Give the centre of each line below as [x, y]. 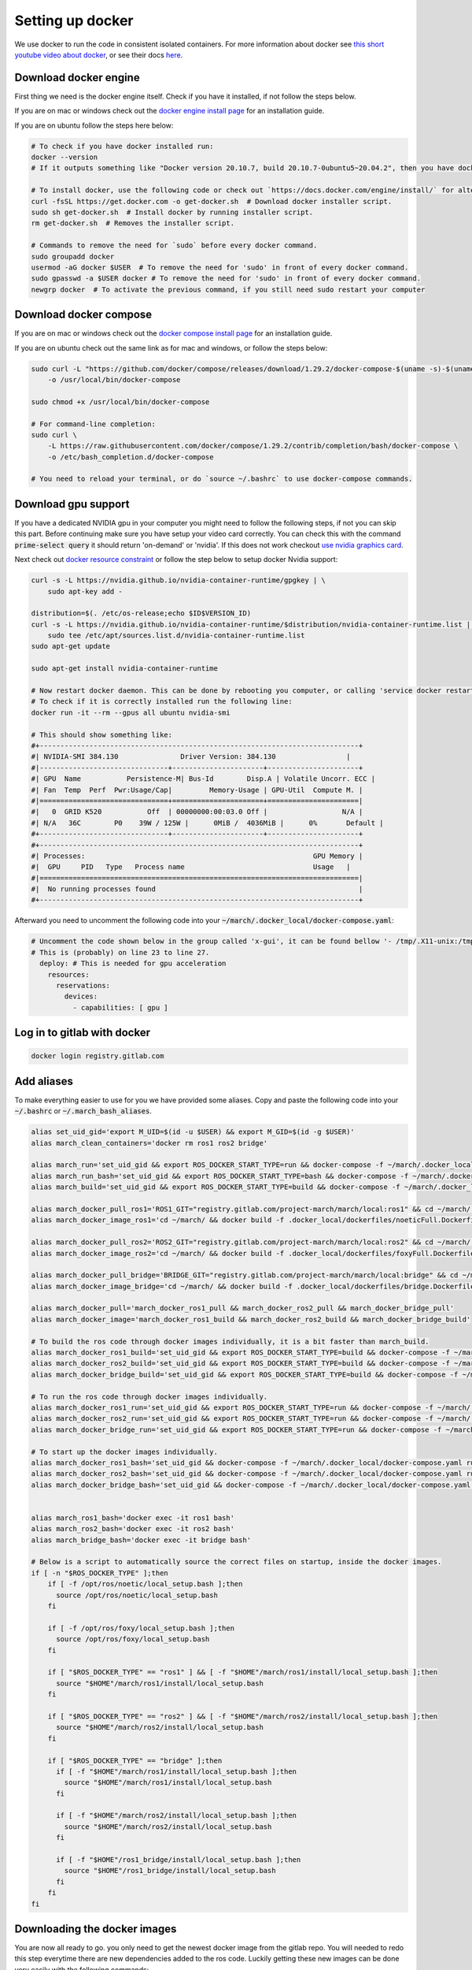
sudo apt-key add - [85, 591]
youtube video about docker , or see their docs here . [99, 54]
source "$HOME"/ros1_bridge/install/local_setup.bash [170, 1871]
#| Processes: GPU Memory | [197, 856]
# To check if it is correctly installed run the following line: [162, 702]
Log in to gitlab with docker [83, 1033]
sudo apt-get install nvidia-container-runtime [124, 669]
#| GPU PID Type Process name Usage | [191, 867]
